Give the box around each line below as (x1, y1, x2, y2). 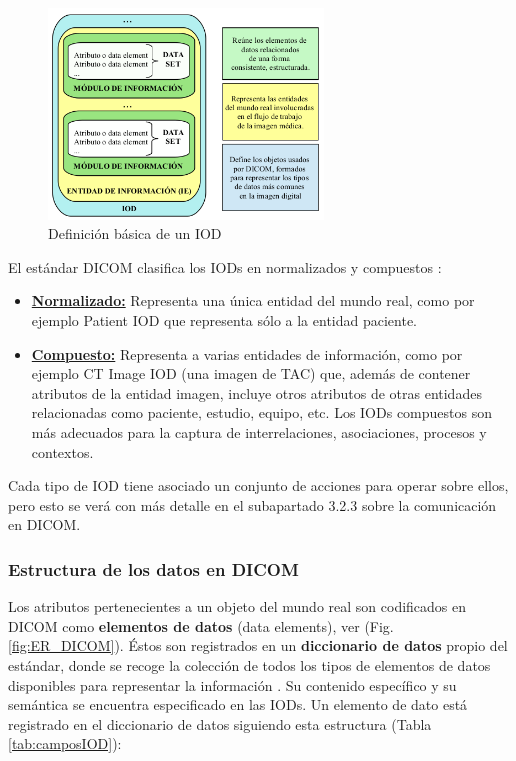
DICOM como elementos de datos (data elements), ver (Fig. (8, 615, 394, 636)
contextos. (31, 441, 94, 462)
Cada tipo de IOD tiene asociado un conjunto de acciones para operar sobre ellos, (8, 475, 509, 496)
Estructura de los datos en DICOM (8, 556, 299, 581)
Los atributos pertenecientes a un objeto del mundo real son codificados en (8, 596, 467, 617)
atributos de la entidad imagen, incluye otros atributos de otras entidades (31, 382, 482, 403)
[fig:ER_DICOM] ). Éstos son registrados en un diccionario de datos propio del (8, 635, 508, 656)
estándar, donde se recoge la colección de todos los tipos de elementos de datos (8, 654, 491, 675)
